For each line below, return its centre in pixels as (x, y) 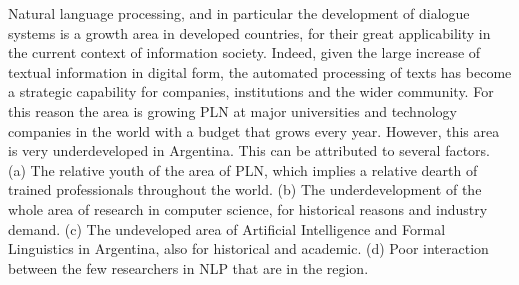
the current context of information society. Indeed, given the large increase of (244, 52)
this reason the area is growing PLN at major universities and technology (232, 110)
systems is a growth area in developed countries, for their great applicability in (249, 32)
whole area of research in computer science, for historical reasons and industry (248, 208)
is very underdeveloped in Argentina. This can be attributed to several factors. (249, 150)
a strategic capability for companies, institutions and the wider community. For (251, 91)
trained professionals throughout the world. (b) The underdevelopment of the (245, 189)
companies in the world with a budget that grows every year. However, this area (254, 130)
